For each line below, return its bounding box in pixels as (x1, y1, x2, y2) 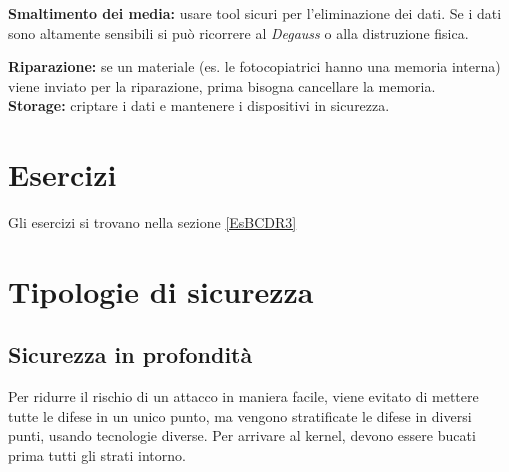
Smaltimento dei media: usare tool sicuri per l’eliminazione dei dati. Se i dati (8, 3, 502, 23)
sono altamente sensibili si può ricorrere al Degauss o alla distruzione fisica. (8, 22, 469, 43)
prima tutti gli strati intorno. (8, 445, 186, 466)
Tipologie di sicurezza (8, 270, 314, 311)
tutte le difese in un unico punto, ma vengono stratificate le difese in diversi (8, 405, 472, 426)
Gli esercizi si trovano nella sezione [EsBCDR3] (8, 212, 297, 233)
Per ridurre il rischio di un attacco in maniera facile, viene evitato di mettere (8, 386, 479, 407)
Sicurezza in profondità (8, 339, 253, 370)
